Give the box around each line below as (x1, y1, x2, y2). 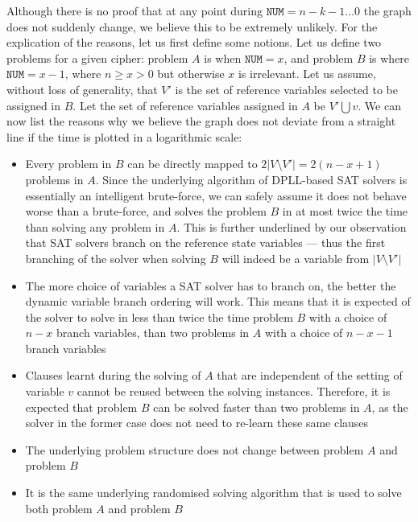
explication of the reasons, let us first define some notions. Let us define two (6, 34, 382, 51)
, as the (371, 398, 408, 415)
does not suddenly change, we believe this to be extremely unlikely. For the (6, 18, 378, 35)
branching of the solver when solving (25, 249, 206, 266)
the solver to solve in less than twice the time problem (25, 308, 293, 325)
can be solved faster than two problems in (153, 398, 360, 415)
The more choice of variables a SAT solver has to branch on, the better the (25, 277, 396, 294)
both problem (25, 499, 93, 516)
